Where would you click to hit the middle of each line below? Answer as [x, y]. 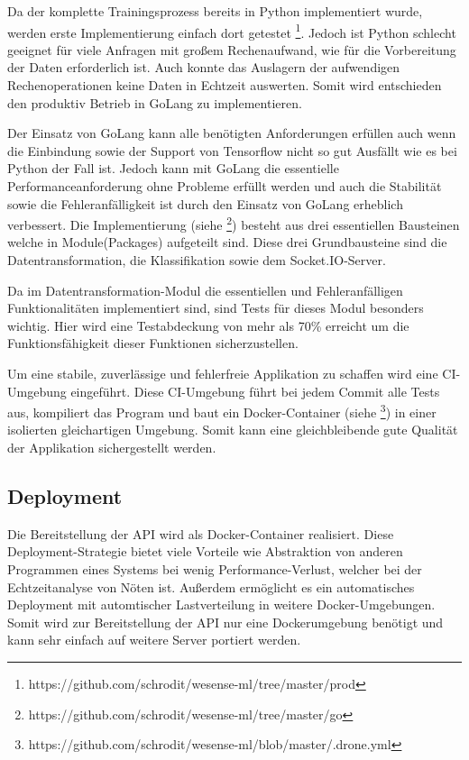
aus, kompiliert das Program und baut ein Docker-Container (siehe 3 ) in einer [222, 411]
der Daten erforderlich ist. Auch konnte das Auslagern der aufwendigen [204, 67]
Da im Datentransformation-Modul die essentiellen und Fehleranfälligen [205, 290]
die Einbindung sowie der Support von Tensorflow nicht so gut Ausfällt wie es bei [232, 150]
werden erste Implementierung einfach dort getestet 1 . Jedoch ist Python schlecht [232, 31]
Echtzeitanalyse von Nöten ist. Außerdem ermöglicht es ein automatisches [211, 586]
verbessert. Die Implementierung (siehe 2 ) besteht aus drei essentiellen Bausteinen [234, 223]
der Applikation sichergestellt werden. [112, 448]
